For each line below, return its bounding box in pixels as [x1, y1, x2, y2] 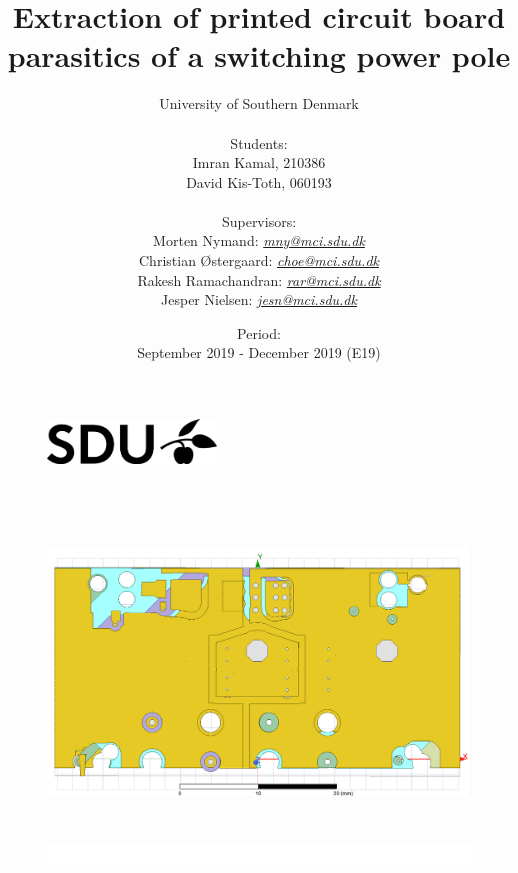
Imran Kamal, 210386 [192, 152, 326, 173]
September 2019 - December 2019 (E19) [137, 342, 381, 363]
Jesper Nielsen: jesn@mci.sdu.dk [161, 289, 357, 310]
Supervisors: [221, 210, 297, 231]
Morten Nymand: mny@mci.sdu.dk [153, 230, 365, 251]
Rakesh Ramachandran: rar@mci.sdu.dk [137, 269, 381, 290]
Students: [230, 132, 288, 153]
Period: [237, 322, 281, 343]
